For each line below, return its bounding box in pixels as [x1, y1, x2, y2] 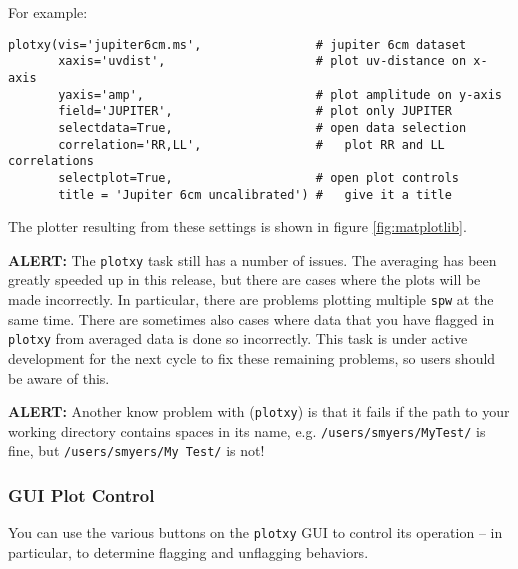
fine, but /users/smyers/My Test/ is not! [8, 440, 265, 461]
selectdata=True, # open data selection [58, 120, 467, 135]
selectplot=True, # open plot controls [58, 170, 460, 185]
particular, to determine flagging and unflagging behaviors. [8, 541, 369, 562]
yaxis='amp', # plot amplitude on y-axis [58, 87, 502, 102]
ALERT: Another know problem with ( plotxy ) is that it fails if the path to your [8, 401, 510, 422]
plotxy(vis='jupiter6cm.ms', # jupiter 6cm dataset [8, 37, 467, 52]
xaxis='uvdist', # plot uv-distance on [58, 54, 467, 69]
